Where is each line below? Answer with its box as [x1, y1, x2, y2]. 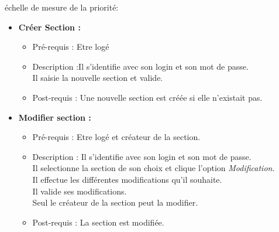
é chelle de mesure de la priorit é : [5, 1, 119, 13]
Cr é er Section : [18, 21, 81, 33]
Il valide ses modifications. [32, 185, 127, 197]
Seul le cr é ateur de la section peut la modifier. [32, 196, 198, 209]
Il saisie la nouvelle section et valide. [32, 71, 163, 84]
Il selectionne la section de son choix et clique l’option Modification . [32, 162, 275, 174]
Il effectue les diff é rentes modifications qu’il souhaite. [32, 173, 222, 185]
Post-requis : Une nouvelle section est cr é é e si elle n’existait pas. [32, 91, 263, 103]
